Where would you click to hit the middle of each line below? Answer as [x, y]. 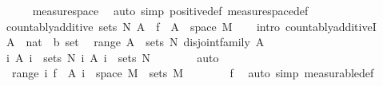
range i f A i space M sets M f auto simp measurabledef [193, 73]
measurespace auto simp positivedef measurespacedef [170, 10]
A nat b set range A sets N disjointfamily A [135, 42]
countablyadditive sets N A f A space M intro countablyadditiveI [191, 26]
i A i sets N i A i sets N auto [112, 57]
